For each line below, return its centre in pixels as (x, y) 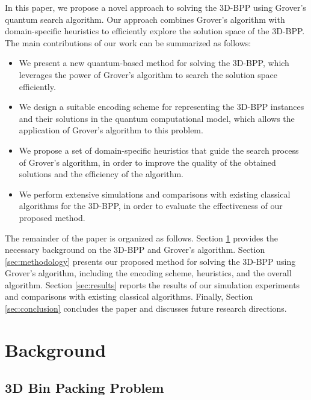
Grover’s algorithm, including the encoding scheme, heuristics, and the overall (148, 273)
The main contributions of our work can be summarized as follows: (128, 42)
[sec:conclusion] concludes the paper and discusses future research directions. (146, 308)
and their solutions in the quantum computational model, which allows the (157, 118)
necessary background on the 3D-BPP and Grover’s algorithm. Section (135, 250)
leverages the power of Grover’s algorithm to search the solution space (148, 74)
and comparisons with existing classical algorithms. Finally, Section (129, 296)
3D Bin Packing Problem (85, 388)
